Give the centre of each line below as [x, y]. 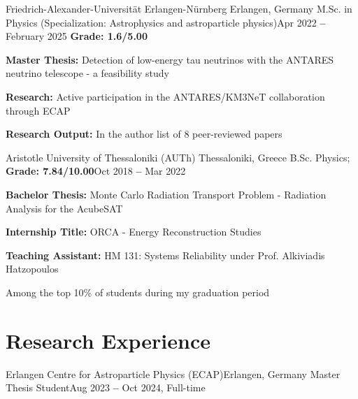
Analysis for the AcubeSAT [64, 208]
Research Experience [108, 340]
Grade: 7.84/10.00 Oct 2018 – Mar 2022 [96, 171]
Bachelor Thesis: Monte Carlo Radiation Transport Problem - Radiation [166, 194]
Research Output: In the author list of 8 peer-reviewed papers [144, 134]
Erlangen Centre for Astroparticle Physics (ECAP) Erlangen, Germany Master [173, 373]
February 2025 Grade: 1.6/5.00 [77, 36]
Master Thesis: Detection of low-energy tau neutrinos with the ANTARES [170, 59]
